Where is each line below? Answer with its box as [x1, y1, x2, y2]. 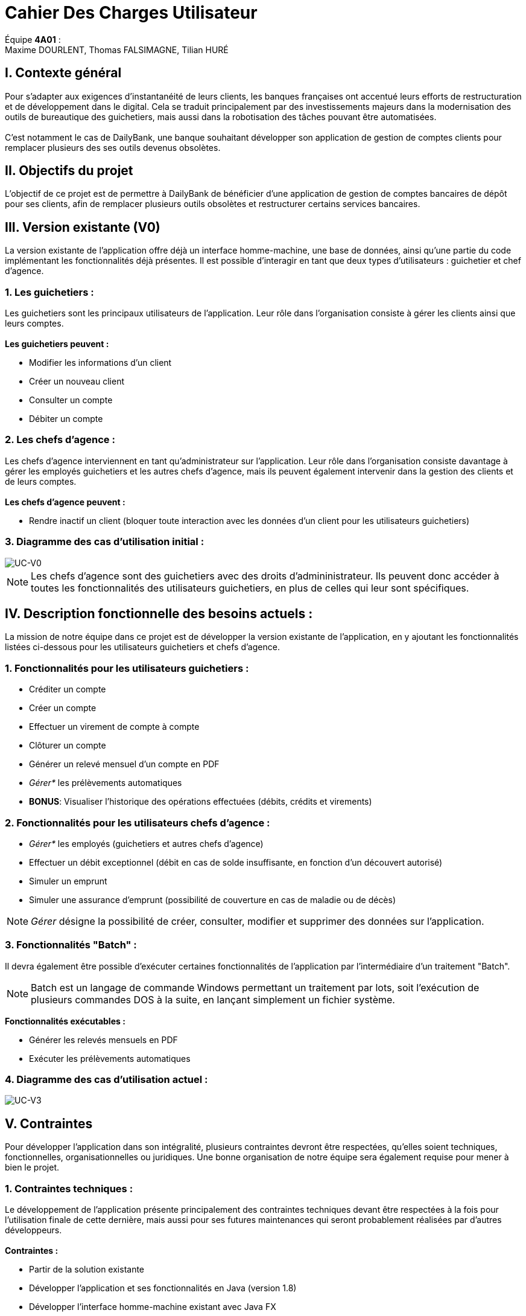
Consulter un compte [29, 395, 113, 406]
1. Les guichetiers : [5, 286, 94, 298]
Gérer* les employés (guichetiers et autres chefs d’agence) [29, 838, 264, 849]
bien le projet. [5, 1162, 59, 1173]
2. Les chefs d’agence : [5, 433, 115, 446]
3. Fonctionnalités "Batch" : [5, 939, 137, 951]
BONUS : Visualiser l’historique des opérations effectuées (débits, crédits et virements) [29, 796, 372, 807]
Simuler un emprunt [29, 875, 107, 886]
